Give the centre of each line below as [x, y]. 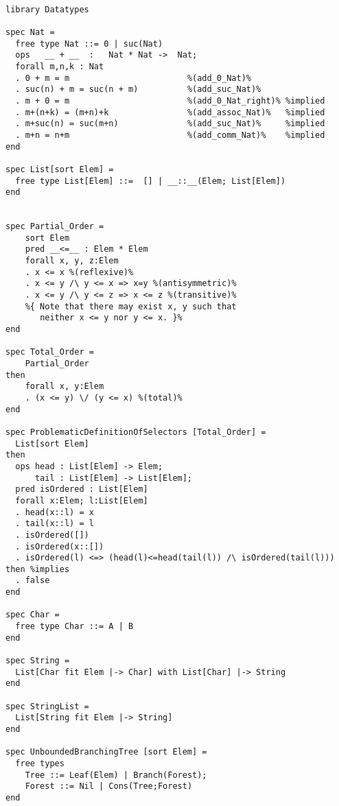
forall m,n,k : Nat [60, 66]
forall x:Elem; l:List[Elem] [82, 500]
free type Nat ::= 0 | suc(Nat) [89, 44]
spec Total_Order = [50, 352]
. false [33, 581]
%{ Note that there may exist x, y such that [131, 306]
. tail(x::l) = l [55, 524]
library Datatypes [47, 9]
